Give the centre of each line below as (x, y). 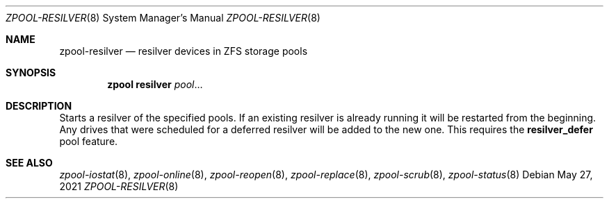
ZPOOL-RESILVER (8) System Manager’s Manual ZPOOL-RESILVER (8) (163, 18)
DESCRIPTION (39, 106)
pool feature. (89, 141)
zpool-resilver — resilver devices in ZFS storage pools (184, 51)
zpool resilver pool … (155, 84)
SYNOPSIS (31, 73)
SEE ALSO (29, 163)
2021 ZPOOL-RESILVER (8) (119, 186)
